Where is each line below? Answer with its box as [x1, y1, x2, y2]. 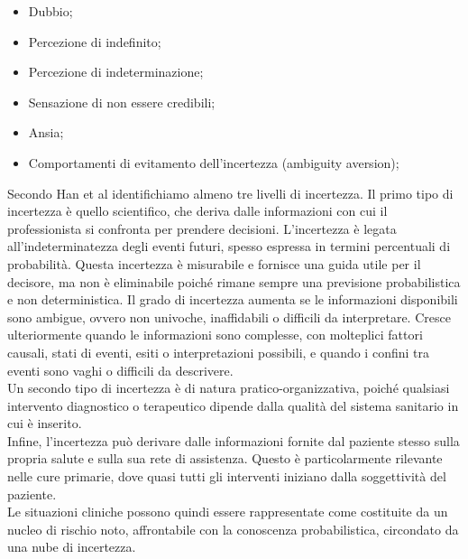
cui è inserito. [7, 414, 82, 433]
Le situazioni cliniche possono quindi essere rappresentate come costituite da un [7, 502, 448, 521]
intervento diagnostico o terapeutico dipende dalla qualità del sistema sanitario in [7, 396, 459, 415]
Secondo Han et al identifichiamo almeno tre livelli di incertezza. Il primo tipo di [7, 183, 454, 202]
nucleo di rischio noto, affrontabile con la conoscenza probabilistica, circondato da [7, 519, 459, 538]
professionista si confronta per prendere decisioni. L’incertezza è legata [7, 219, 397, 238]
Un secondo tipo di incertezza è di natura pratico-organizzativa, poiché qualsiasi [7, 378, 450, 397]
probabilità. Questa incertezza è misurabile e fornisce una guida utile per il [7, 254, 421, 273]
